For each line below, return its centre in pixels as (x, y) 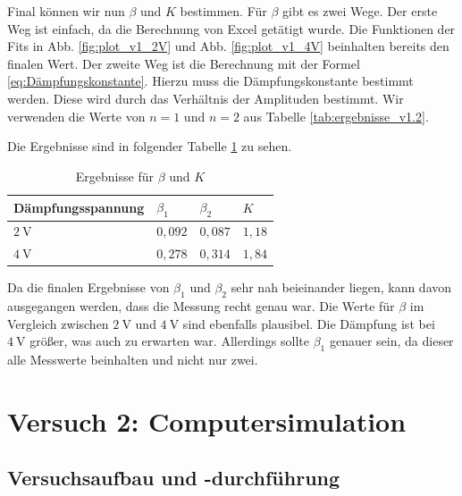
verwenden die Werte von (76, 116)
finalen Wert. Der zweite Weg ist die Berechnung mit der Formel (184, 63)
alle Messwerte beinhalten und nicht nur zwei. (133, 360)
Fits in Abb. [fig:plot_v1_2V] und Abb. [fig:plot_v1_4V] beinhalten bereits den (228, 46)
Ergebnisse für (114, 176)
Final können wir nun (66, 11)
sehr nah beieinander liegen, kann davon (341, 287)
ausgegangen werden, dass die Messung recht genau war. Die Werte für (201, 306)
